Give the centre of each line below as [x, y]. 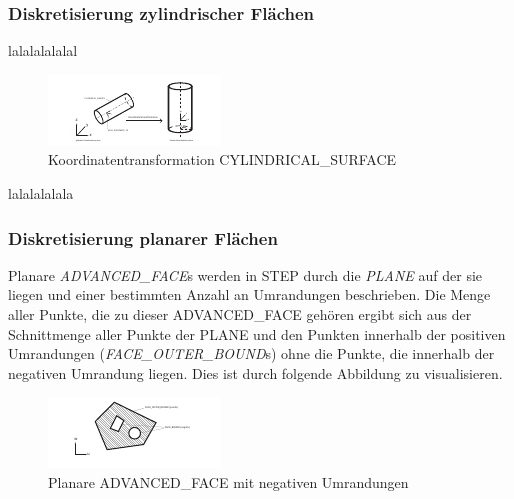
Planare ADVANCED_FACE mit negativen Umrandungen [228, 481]
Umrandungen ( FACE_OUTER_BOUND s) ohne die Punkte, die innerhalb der [251, 353]
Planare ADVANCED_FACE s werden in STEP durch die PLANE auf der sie [245, 274]
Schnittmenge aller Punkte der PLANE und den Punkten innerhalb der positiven [257, 333]
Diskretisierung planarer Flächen [143, 237]
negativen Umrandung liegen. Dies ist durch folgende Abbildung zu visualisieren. [255, 372]
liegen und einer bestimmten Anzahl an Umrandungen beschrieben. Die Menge [249, 294]
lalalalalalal [43, 50]
